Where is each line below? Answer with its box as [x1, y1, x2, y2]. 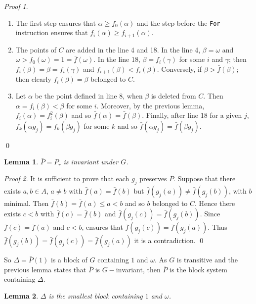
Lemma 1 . [4, 156, 39, 167]
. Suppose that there [173, 173, 236, 183]
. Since [200, 208, 220, 219]
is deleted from [151, 90, 196, 101]
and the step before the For [136, 17, 220, 28]
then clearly [15, 74, 51, 84]
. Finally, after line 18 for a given [142, 110, 242, 120]
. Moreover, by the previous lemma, [96, 100, 205, 110]
